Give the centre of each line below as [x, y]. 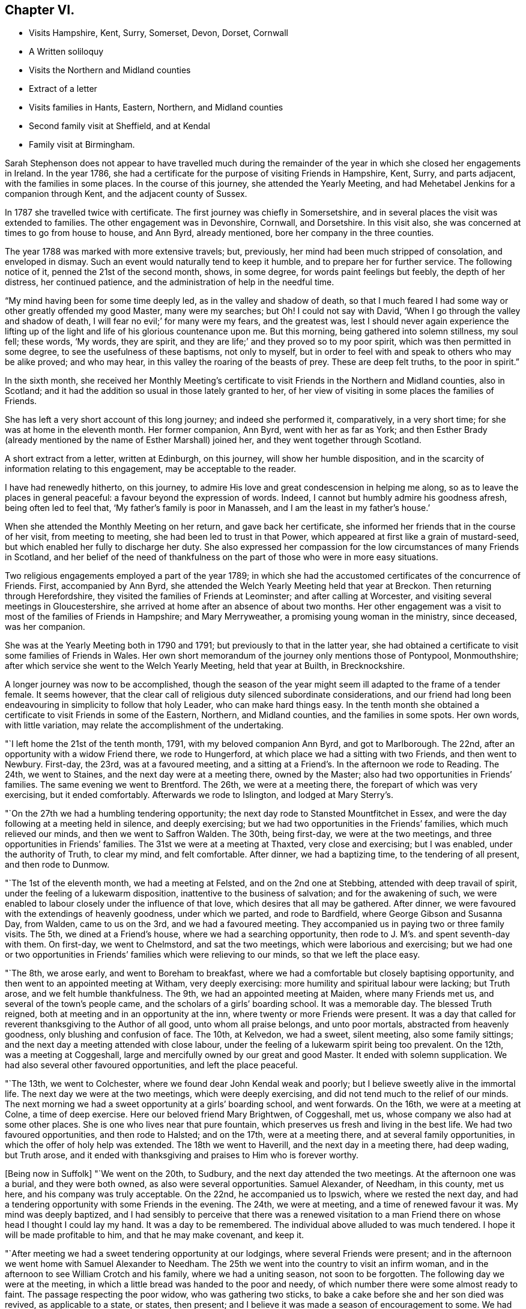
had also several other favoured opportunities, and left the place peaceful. [151, 1065]
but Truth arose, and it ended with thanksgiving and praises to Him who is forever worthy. [182, 1155]
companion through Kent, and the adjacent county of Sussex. [126, 194]
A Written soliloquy [66, 52]
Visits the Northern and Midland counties [110, 70]
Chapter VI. [40, 10]
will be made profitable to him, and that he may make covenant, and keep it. [155, 1235]
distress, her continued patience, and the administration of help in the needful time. [170, 282]
